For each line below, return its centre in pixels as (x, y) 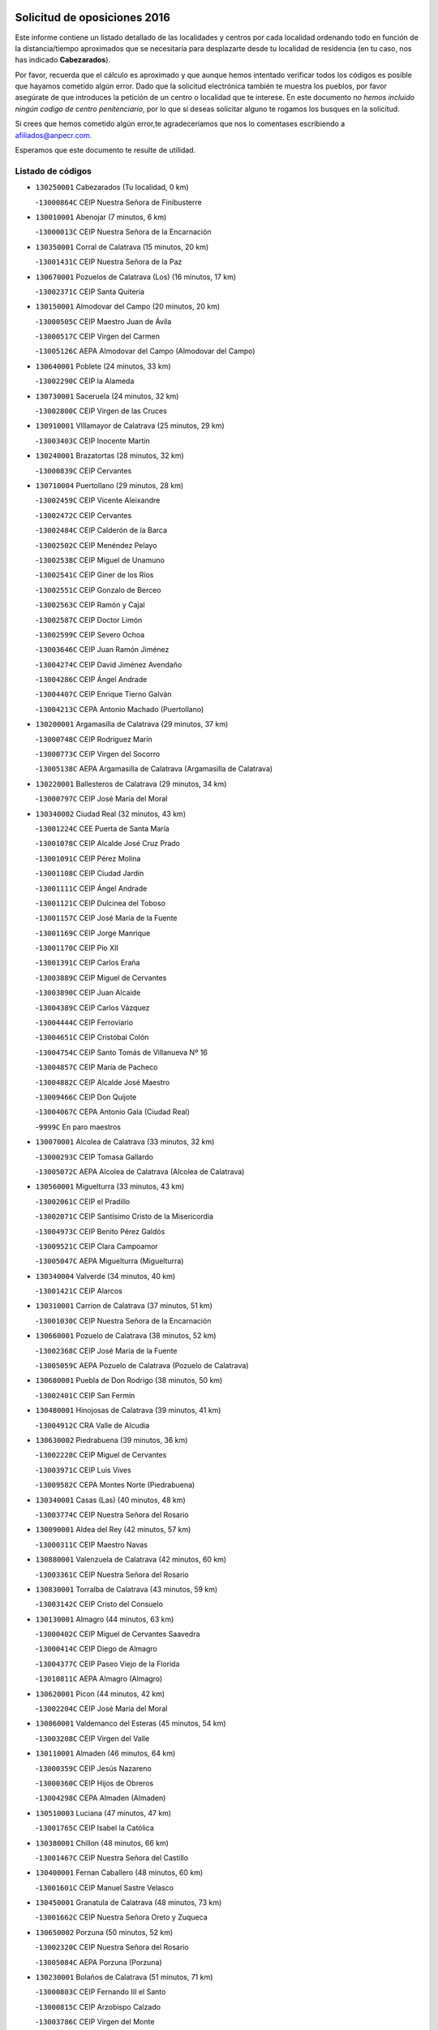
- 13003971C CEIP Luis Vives (83, 1470)
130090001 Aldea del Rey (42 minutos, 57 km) (113, 1530)
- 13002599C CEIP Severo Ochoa (90, 634)
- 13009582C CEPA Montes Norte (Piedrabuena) (115, 1485)
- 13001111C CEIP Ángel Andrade (91, 888)
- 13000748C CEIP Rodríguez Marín (94, 739)
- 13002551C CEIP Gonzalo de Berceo (98, 590)
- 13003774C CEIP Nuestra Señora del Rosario (112, 1514)
